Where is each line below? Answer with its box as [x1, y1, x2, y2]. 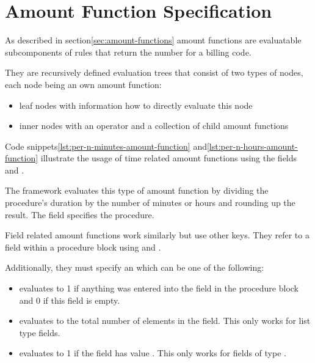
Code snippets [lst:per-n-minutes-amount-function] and [5, 139, 207, 152]
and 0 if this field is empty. [19, 293, 120, 306]
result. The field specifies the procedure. [5, 208, 154, 221]
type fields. [19, 326, 60, 339]
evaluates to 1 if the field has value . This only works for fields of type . [19, 346, 286, 359]
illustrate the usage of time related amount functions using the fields [40, 152, 297, 164]
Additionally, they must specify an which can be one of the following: [5, 261, 264, 274]
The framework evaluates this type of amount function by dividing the [5, 184, 269, 197]
